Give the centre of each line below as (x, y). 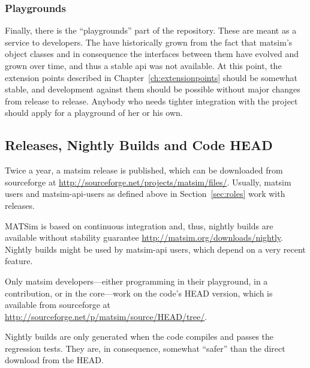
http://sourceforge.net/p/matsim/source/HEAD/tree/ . (106, 316)
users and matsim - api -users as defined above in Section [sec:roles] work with (145, 194)
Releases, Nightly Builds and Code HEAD (139, 145)
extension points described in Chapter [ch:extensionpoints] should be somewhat (151, 77)
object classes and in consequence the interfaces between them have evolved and (152, 54)
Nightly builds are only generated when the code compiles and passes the (139, 336)
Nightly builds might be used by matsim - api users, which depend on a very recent (155, 249)
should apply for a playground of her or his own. (94, 113)
